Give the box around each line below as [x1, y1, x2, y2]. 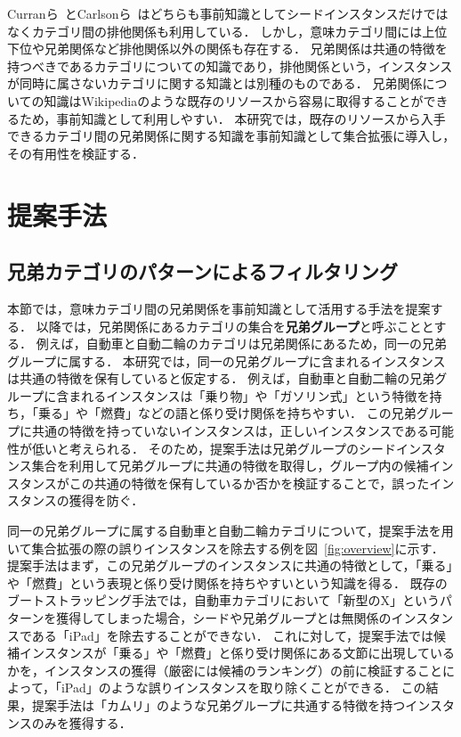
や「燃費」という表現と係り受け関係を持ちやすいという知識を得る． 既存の [7, 573, 448, 592]
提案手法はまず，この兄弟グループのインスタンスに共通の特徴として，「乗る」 [7, 556, 453, 575]
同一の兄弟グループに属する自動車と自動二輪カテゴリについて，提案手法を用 [7, 521, 454, 540]
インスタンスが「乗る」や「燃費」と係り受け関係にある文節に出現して [19, 643, 431, 662]
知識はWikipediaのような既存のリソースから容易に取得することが [44, 91, 424, 110]
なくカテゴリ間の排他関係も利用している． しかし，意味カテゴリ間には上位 [7, 21, 448, 40]
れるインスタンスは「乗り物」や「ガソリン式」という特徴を [81, 386, 430, 405]
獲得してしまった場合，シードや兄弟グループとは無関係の [56, 609, 392, 627]
